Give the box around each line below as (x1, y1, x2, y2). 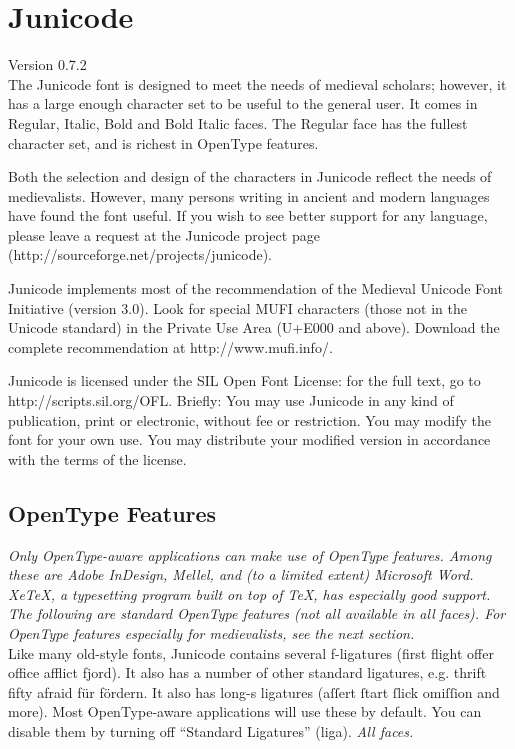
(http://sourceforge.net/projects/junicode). (8, 244, 272, 265)
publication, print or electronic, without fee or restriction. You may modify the (8, 409, 491, 430)
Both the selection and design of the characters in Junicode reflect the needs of (8, 166, 492, 187)
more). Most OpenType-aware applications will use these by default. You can (8, 701, 482, 722)
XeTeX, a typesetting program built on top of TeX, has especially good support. (8, 583, 491, 604)
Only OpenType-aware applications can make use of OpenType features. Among (8, 544, 492, 565)
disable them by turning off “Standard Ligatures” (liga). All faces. (8, 720, 414, 741)
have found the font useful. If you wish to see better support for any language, (8, 205, 488, 226)
